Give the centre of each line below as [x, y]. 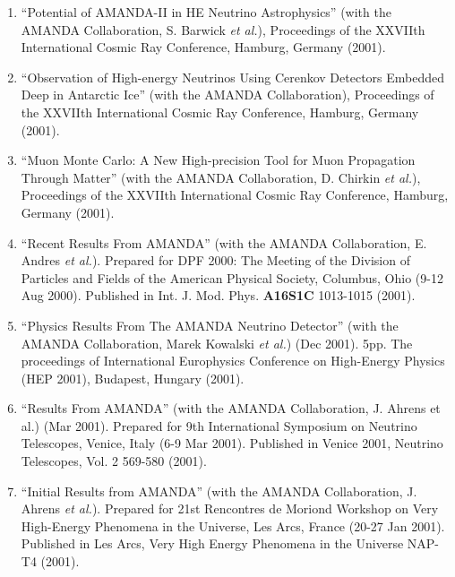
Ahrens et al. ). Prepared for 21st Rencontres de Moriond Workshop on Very [230, 508]
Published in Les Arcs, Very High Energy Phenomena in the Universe [212, 543]
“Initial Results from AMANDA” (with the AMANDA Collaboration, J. [219, 491]
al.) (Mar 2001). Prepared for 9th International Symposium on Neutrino [219, 425]
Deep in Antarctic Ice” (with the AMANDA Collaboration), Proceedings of [227, 95]
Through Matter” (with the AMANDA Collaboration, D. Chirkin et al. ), [221, 177]
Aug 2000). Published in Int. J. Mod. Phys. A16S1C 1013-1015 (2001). [218, 295]
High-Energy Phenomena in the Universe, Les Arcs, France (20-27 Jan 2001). [233, 525]
